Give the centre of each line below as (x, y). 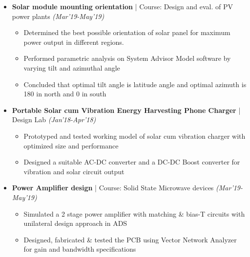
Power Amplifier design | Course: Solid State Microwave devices (113, 188)
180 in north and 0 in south (65, 94)
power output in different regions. (74, 42)
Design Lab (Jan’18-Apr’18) (54, 119)
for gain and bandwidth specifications (80, 249)
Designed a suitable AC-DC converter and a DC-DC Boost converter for (132, 162)
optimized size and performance (71, 145)
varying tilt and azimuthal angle (72, 67)
